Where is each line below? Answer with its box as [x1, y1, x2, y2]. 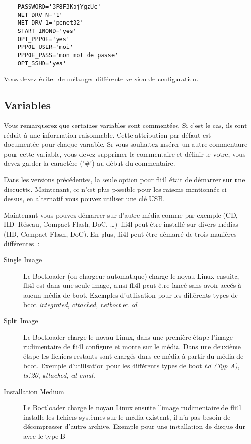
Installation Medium [4, 386, 64, 396]
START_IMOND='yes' [17, 27, 77, 34]
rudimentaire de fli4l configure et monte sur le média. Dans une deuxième [23, 341, 241, 351]
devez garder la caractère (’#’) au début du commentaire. [4, 158, 175, 168]
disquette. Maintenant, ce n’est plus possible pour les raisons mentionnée [4, 184, 220, 194]
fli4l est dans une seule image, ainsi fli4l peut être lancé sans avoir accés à [23, 280, 241, 290]
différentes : [4, 238, 40, 248]
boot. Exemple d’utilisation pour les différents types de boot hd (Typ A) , [23, 360, 240, 370]
